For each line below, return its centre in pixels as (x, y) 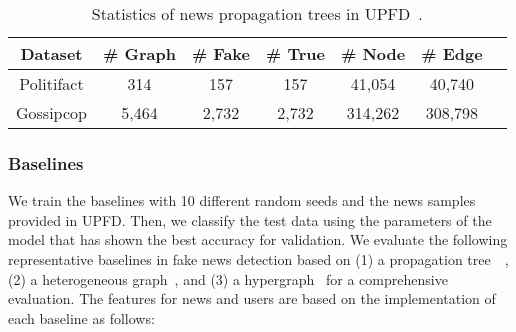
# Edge (452, 53)
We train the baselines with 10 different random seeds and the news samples (242, 200)
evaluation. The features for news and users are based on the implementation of (252, 298)
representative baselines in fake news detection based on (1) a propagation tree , (258, 259)
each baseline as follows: (81, 317)
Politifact (51, 83)
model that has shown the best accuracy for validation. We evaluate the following (258, 239)
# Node (373, 53)
